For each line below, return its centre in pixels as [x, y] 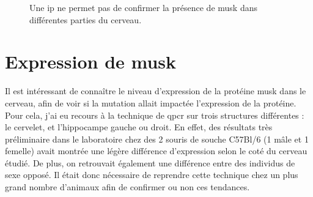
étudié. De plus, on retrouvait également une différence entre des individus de [150, 162]
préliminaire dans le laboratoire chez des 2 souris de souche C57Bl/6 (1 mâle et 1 [157, 139]
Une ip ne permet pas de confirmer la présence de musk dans [144, 7]
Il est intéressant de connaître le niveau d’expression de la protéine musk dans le [156, 91]
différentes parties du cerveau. [86, 19]
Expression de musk [91, 61]
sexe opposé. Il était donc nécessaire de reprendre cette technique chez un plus [152, 175]
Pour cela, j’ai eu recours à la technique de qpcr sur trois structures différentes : [155, 115]
